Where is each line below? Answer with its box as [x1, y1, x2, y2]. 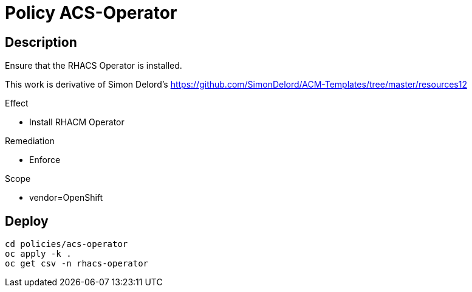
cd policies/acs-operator [5, 239, 128, 249]
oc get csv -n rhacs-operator [5, 259, 149, 269]
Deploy [5, 213, 49, 229]
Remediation [5, 136, 55, 147]
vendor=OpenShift [29, 192, 103, 203]
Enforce [29, 155, 61, 165]
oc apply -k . [5, 249, 72, 259]
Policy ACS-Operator [5, 2, 177, 23]
